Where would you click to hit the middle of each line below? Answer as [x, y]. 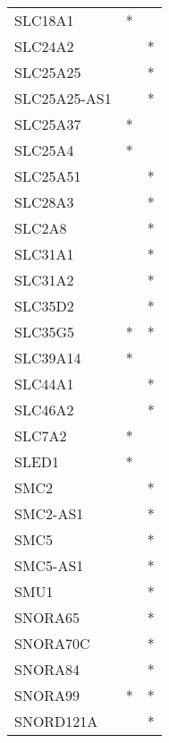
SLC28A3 [44, 202]
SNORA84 [47, 669]
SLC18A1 [44, 20]
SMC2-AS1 [49, 513]
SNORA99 [47, 695]
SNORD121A [56, 721]
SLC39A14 [48, 358]
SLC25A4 [44, 150]
